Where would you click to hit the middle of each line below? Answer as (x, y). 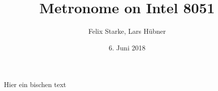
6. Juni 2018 (127, 47)
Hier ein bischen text (35, 84)
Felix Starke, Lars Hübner (127, 31)
